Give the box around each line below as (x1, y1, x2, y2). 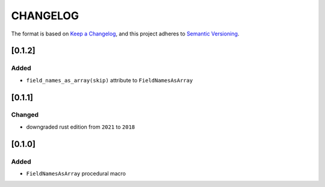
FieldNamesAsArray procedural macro (26, 170, 126, 177)
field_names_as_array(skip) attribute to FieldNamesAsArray (26, 76, 193, 84)
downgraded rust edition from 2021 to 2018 (26, 123, 135, 130)
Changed (11, 111, 39, 119)
